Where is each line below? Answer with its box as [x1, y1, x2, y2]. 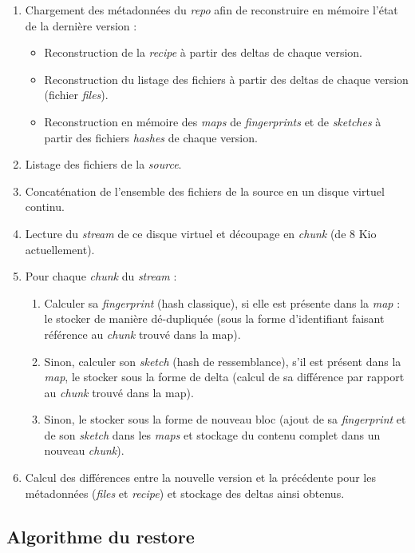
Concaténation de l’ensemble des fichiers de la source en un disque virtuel [25, 182, 385, 199]
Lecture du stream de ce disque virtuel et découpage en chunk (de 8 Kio [25, 225, 377, 241]
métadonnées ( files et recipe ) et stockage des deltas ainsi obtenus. [25, 484, 345, 501]
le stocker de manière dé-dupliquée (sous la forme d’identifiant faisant [44, 310, 385, 327]
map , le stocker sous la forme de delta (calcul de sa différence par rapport [44, 368, 405, 385]
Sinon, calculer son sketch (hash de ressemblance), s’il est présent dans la [44, 352, 401, 369]
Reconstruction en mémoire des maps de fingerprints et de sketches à [44, 113, 381, 129]
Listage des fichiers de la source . [25, 156, 182, 173]
